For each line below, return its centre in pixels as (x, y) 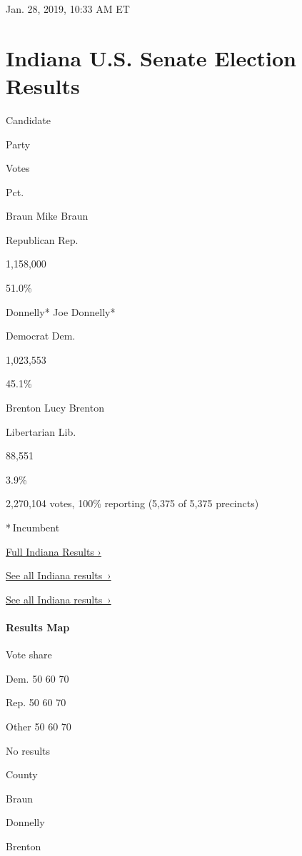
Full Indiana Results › (54, 551)
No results (28, 750)
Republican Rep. (42, 239)
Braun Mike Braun (47, 216)
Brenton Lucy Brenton (55, 408)
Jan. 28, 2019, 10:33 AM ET (68, 9)
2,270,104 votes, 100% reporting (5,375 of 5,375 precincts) (132, 503)
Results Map (38, 627)
